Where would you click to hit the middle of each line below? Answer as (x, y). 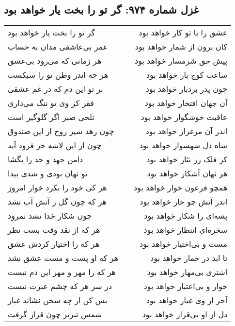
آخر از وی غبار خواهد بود (187, 300)
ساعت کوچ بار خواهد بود (187, 75)
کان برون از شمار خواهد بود (181, 47)
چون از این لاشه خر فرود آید (55, 145)
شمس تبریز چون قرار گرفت (55, 314)
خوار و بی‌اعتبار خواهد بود (186, 286)
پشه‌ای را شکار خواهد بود (186, 216)
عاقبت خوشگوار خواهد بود (184, 117)
